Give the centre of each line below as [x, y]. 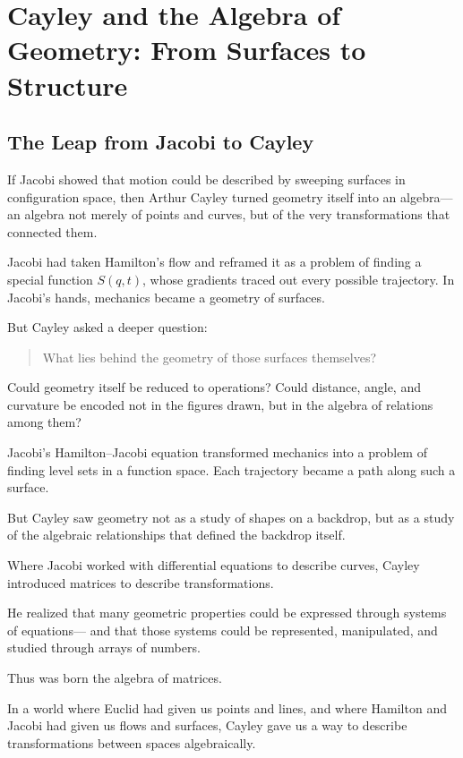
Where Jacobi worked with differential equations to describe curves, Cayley [214, 565]
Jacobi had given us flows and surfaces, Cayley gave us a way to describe [207, 725]
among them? [44, 422]
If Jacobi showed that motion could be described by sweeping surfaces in [206, 179]
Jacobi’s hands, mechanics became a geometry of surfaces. [166, 297]
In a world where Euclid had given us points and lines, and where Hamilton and [227, 707]
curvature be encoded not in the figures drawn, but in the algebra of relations [220, 404]
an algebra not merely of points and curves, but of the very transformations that [229, 214]
